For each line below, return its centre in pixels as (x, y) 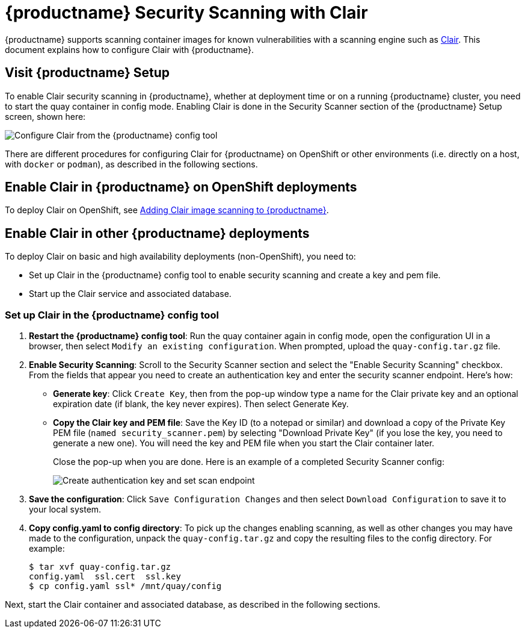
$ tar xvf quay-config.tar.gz (100, 567)
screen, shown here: (45, 116)
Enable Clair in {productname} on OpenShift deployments (181, 187)
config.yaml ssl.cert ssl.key (105, 577)
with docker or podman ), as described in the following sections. (131, 164)
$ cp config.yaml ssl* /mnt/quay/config (125, 586)
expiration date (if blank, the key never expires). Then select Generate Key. (201, 404)
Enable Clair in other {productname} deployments (157, 233)
